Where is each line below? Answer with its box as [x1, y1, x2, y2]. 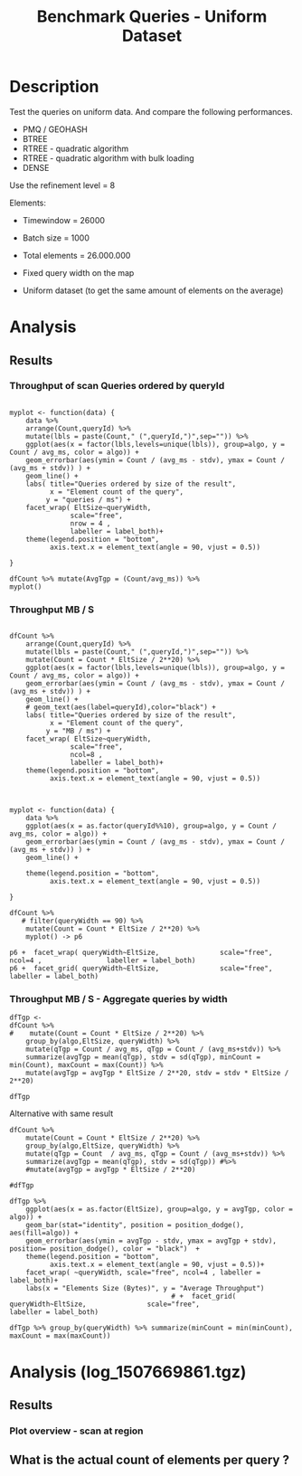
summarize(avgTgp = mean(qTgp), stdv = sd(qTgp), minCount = [25, 1053, 260, 1062]
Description [9, 77, 99, 97]
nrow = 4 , [70, 518, 111, 528]
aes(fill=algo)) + [9, 1228, 79, 1238]
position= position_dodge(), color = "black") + [9, 1244, 201, 1254]
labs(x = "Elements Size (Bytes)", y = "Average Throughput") [25, 1284, 265, 1293]
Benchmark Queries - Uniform [36, 6, 268, 27]
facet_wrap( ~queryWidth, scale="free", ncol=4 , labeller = [25, 1268, 260, 1277]
